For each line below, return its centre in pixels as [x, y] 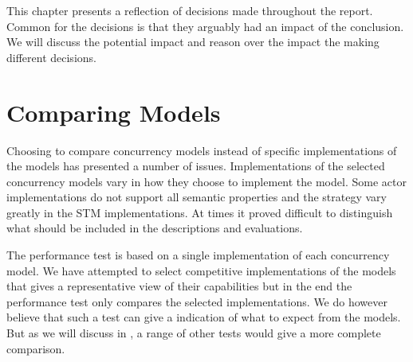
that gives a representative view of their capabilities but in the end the [179, 286]
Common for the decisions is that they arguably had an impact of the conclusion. [205, 26]
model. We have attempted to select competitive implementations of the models [201, 270]
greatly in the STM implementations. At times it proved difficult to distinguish [200, 212]
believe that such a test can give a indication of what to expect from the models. [204, 317]
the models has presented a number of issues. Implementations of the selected [196, 166]
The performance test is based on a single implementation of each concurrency [198, 255]
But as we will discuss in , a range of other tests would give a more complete [194, 333]
